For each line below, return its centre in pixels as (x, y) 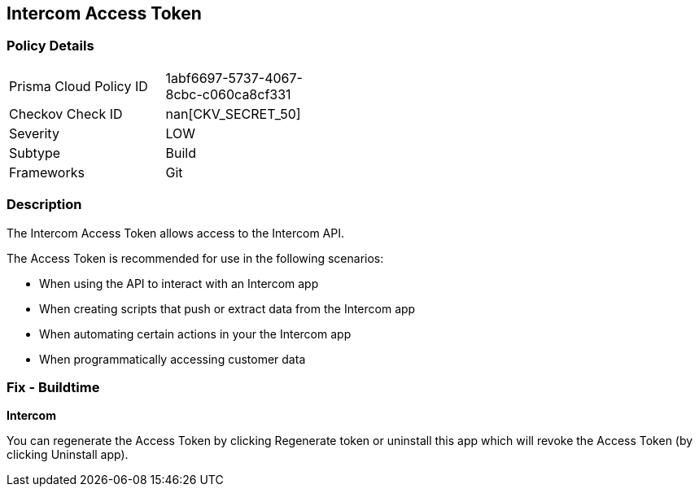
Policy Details (50, 46)
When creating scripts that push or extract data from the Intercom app (227, 308)
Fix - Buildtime (53, 387)
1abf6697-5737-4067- (234, 78)
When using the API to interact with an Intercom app (179, 283)
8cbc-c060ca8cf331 (228, 94)
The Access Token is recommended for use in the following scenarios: (195, 258)
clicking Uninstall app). (68, 455)
